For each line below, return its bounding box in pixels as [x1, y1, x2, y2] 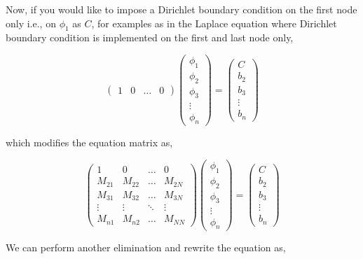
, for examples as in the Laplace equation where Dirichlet [91, 15, 337, 30]
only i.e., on [6, 15, 56, 30]
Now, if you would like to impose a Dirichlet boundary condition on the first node [6, 2, 357, 16]
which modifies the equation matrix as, [6, 135, 173, 150]
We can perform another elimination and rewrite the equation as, [6, 240, 286, 255]
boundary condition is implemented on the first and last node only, [6, 30, 294, 45]
